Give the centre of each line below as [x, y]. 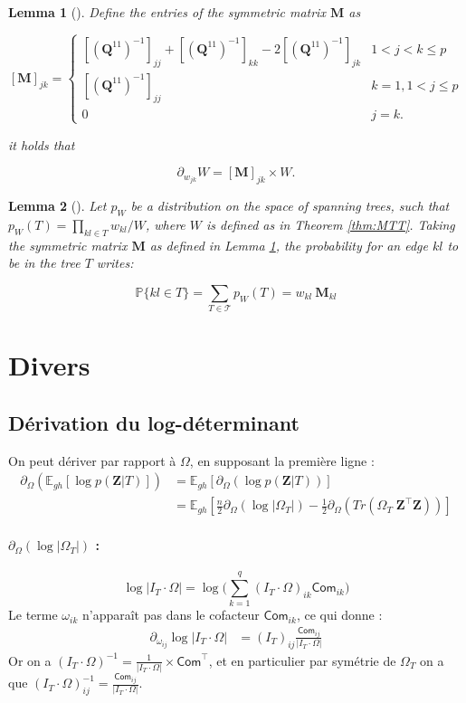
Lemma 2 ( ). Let [57, 206]
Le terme [33, 615]
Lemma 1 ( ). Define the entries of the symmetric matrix [167, 12]
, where [165, 224]
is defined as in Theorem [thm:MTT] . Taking [331, 224]
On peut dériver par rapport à [92, 460]
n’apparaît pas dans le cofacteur [171, 615]
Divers [49, 365]
